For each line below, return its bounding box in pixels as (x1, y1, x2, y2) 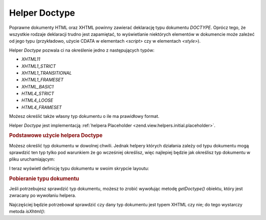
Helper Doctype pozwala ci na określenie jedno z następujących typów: (9, 47, 155, 53)
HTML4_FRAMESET (21, 104, 62, 110)
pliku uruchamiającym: (9, 156, 55, 162)
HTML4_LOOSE (21, 97, 54, 103)
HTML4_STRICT (21, 91, 54, 97)
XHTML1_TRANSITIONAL (21, 70, 72, 76)
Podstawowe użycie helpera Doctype (9, 132, 103, 139)
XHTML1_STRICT (21, 63, 56, 69)
